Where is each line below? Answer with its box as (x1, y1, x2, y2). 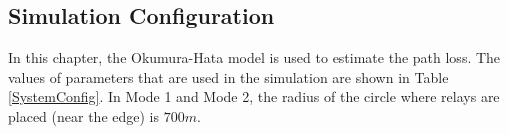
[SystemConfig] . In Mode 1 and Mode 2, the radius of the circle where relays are (8, 86, 500, 107)
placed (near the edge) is (8, 105, 159, 126)
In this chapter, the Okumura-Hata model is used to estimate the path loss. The (8, 47, 501, 68)
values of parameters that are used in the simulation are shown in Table (8, 66, 449, 87)
